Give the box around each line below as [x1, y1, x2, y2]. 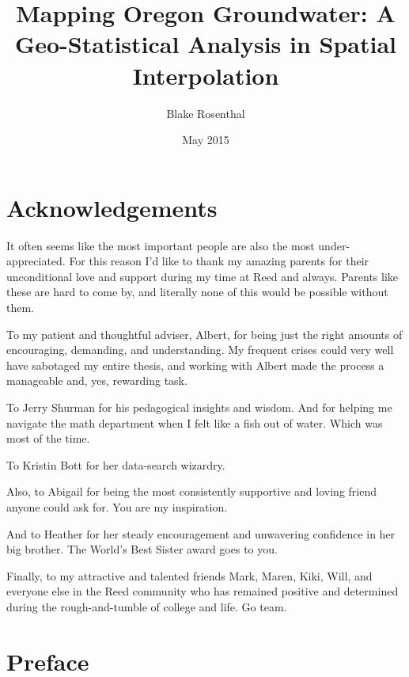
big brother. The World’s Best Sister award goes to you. [6, 541, 278, 557]
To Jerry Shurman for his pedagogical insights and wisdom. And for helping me [6, 398, 392, 415]
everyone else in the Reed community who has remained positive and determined [6, 583, 399, 599]
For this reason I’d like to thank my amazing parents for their [69, 253, 369, 269]
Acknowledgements [6, 191, 218, 223]
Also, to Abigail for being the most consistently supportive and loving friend [6, 483, 377, 500]
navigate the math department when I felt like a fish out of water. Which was [6, 414, 383, 431]
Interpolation [132, 59, 279, 91]
